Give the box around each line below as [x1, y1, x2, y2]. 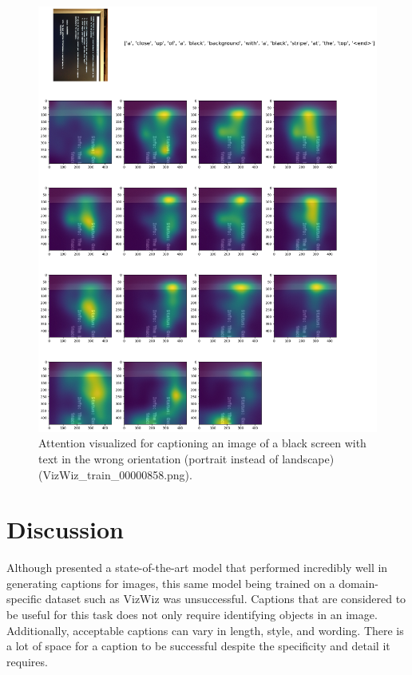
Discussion [6, 513, 124, 546]
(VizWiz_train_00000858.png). [38, 466, 192, 482]
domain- [339, 574, 378, 591]
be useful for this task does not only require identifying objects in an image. [6, 606, 378, 622]
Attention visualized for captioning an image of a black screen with [38, 435, 366, 451]
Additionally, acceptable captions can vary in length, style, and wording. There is [6, 621, 404, 638]
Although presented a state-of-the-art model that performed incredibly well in [6, 559, 388, 576]
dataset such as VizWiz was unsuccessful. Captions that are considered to [45, 590, 406, 607]
